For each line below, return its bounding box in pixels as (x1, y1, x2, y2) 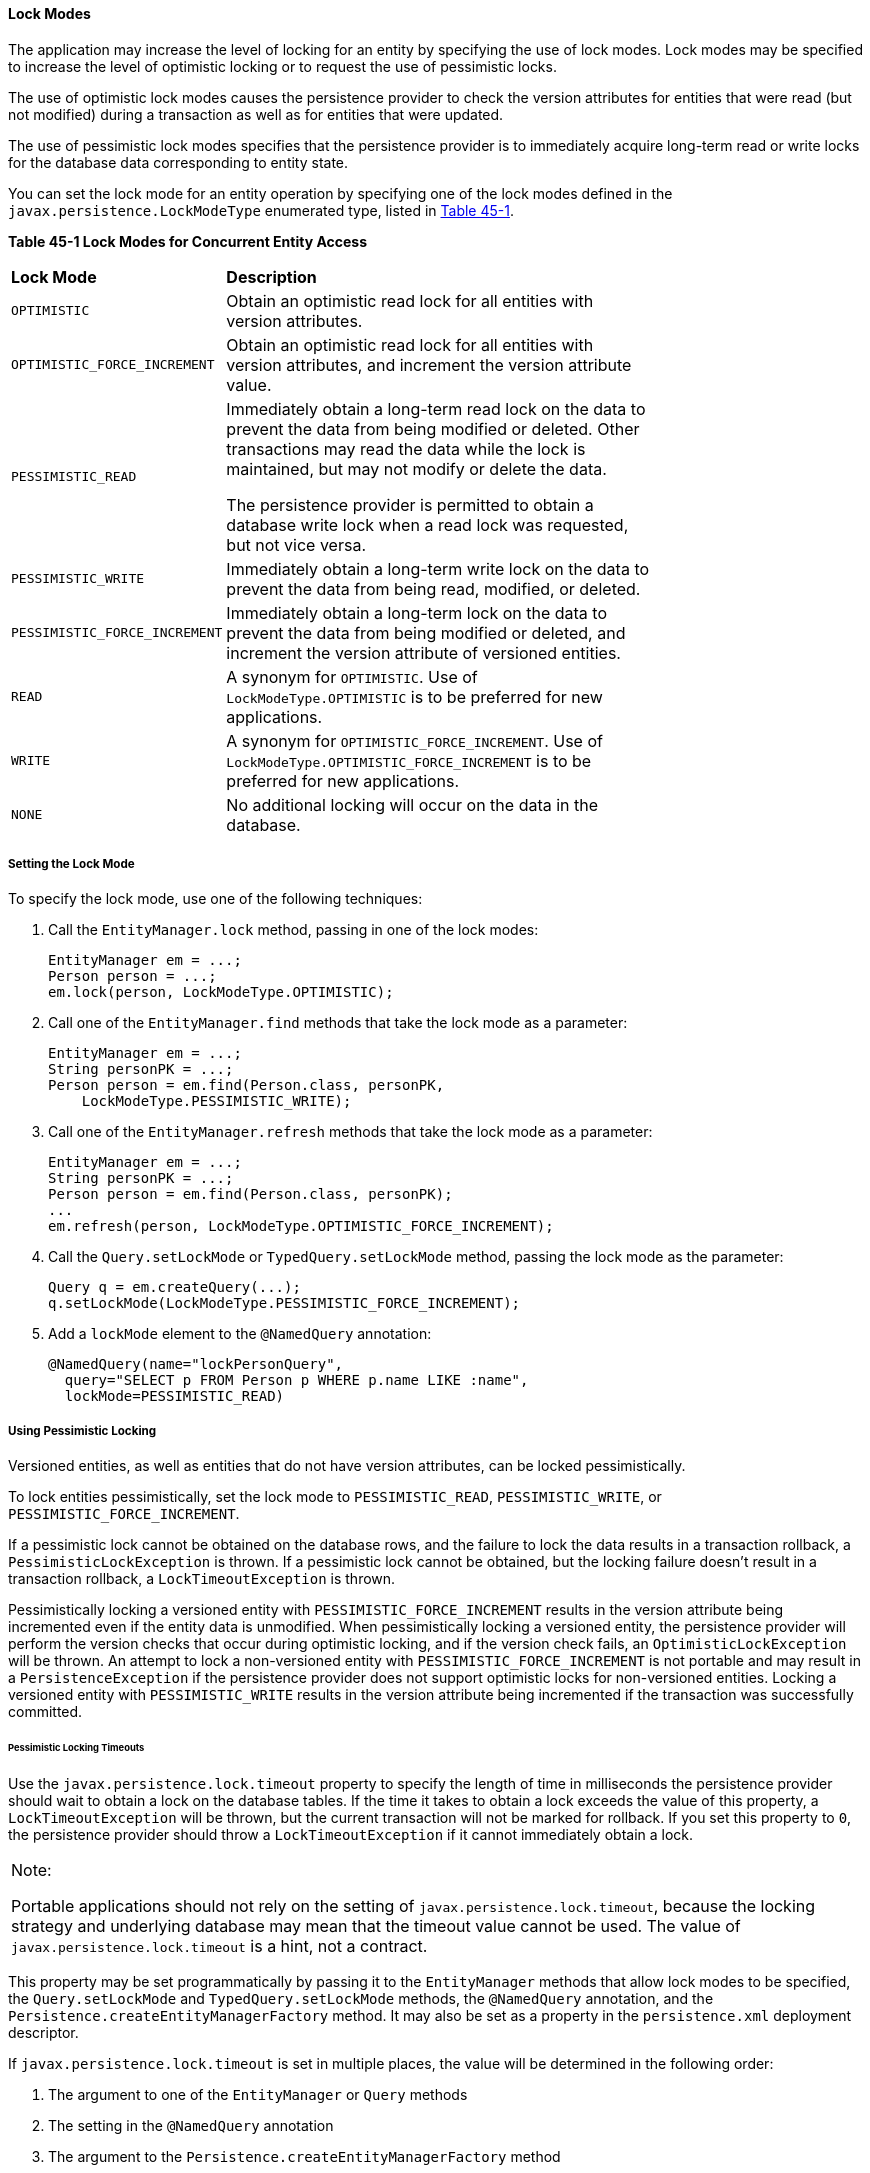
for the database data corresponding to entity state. (8, 153, 349, 171)
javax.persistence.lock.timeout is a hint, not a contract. (11, 1935, 428, 1956)
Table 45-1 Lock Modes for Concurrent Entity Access (8, 232, 368, 250)
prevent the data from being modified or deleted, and (226, 622, 626, 643)
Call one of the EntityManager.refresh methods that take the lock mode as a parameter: (48, 1123, 653, 1141)
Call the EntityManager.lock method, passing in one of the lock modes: (48, 921, 539, 939)
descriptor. (8, 2023, 79, 2041)
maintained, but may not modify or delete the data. (226, 458, 607, 479)
